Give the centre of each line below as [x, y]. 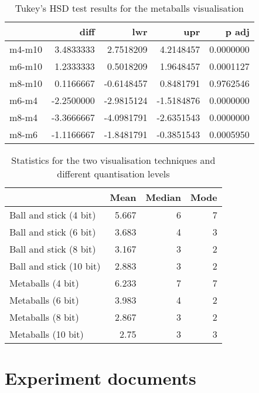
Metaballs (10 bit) [47, 334]
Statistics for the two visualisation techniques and [113, 160]
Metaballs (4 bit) [44, 283]
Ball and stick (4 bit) [53, 215]
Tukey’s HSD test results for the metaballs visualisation [129, 8]
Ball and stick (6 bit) [53, 232]
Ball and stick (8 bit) [53, 249]
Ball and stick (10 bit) [55, 266]
